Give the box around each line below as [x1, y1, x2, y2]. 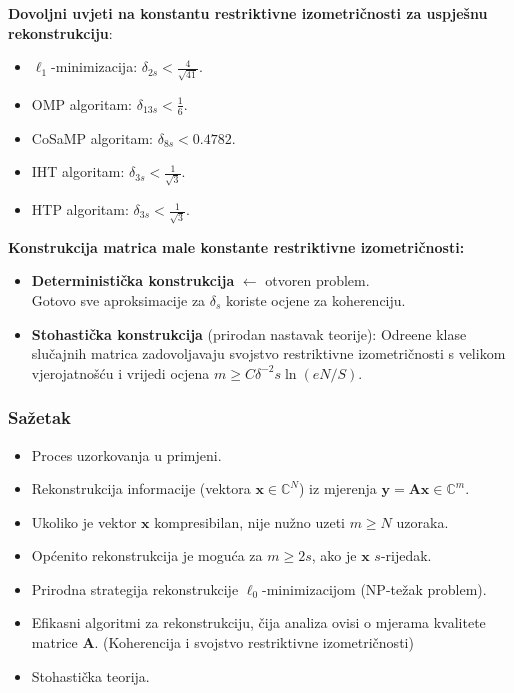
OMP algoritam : [31, 93, 133, 114]
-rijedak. [380, 545, 432, 566]
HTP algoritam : [31, 199, 129, 220]
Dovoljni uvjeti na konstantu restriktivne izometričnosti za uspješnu [8, 3, 488, 23]
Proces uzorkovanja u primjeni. [31, 444, 222, 465]
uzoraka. [396, 511, 449, 532]
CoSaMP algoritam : [31, 127, 154, 148]
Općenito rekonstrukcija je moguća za [31, 545, 263, 566]
